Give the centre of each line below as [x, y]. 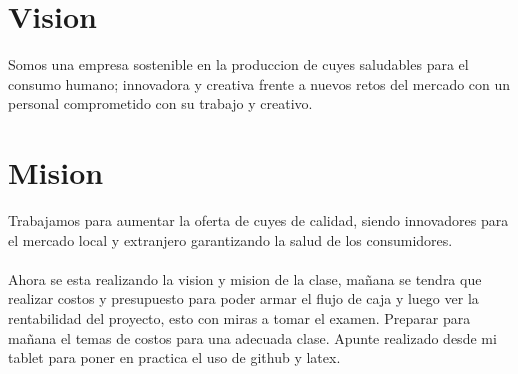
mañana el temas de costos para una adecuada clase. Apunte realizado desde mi [252, 337]
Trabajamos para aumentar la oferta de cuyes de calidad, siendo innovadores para [258, 220]
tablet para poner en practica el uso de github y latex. [174, 357]
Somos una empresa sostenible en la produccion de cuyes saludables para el [238, 64]
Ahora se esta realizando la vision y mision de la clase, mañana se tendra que [245, 278]
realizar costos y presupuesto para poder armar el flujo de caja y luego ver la [243, 298]
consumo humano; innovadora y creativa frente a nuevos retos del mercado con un [259, 83]
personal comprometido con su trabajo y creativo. [160, 103]
